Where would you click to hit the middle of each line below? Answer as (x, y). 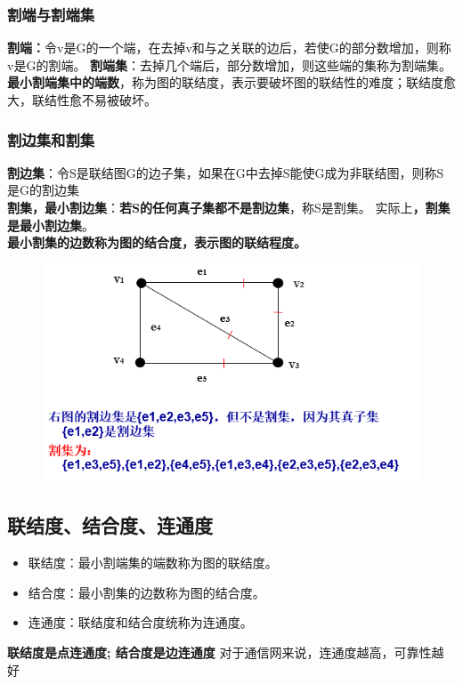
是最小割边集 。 (51, 225)
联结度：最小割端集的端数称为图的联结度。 (153, 563)
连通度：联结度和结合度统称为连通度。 (140, 622)
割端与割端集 (51, 14)
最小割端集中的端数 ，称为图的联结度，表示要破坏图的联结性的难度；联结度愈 (231, 82)
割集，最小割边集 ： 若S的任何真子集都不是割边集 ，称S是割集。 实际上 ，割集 (229, 207)
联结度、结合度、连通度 (110, 525)
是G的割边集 (43, 190)
